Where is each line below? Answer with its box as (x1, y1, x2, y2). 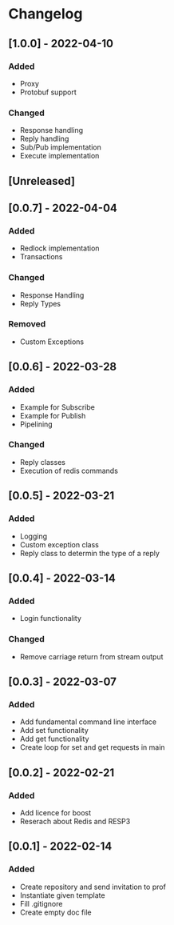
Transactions (19, 252, 63, 262)
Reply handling (19, 134, 69, 144)
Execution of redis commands (19, 466, 118, 475)
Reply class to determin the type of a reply (19, 548, 160, 558)
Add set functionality (19, 726, 89, 735)
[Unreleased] (8, 174, 76, 188)
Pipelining (19, 419, 53, 429)
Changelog (8, 5, 83, 23)
